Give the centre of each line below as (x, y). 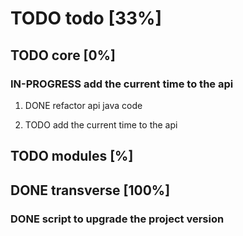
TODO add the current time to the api (101, 124)
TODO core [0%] (63, 55)
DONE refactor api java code (83, 105)
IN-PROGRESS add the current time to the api (122, 84)
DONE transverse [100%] (90, 190)
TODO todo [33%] (86, 18)
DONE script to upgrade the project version (117, 219)
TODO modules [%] (72, 156)
